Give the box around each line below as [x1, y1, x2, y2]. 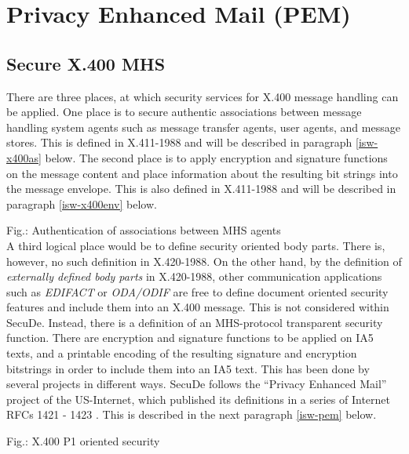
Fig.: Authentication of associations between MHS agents [6, 222, 281, 238]
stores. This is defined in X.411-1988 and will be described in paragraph [6, 134, 352, 151]
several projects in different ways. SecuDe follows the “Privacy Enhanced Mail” [6, 376, 387, 392]
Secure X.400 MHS [6, 51, 166, 75]
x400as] [6, 149, 42, 165]
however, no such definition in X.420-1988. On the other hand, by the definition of [6, 252, 402, 269]
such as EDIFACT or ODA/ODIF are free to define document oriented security [6, 283, 389, 300]
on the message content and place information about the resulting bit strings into [6, 165, 398, 181]
